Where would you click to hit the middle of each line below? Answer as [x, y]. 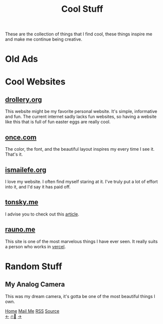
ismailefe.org [26, 170]
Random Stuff [34, 266]
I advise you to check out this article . [42, 214]
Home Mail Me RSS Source [32, 311]
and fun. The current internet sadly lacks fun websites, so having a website [81, 117]
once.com [21, 137]
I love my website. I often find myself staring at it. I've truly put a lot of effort [81, 182]
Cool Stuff [82, 9]
